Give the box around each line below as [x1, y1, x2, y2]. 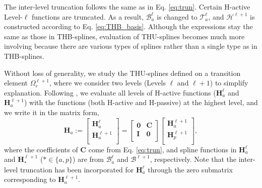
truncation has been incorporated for [20, 164, 134, 174]
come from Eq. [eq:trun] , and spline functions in [88, 144, 237, 154]
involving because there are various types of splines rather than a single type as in [4, 41, 257, 51]
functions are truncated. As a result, [32, 11, 144, 22]
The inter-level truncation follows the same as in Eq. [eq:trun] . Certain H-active [4, 2, 250, 12]
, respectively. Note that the [150, 154, 236, 164]
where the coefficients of [4, 144, 78, 154]
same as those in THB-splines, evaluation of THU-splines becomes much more [4, 31, 245, 41]
